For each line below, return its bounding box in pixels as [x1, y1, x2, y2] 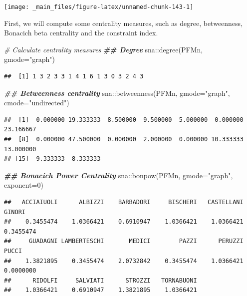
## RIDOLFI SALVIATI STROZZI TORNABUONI [4, 277, 197, 284]
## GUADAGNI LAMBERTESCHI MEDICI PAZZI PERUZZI [4, 238, 244, 245]
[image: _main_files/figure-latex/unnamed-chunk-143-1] [4, 3, 194, 10]
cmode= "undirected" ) [4, 97, 69, 108]
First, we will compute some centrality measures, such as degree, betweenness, [4, 17, 243, 28]
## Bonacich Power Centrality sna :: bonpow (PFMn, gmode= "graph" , [4, 170, 233, 180]
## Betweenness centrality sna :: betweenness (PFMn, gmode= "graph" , [4, 87, 230, 98]
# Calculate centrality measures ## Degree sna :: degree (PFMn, [4, 44, 203, 54]
